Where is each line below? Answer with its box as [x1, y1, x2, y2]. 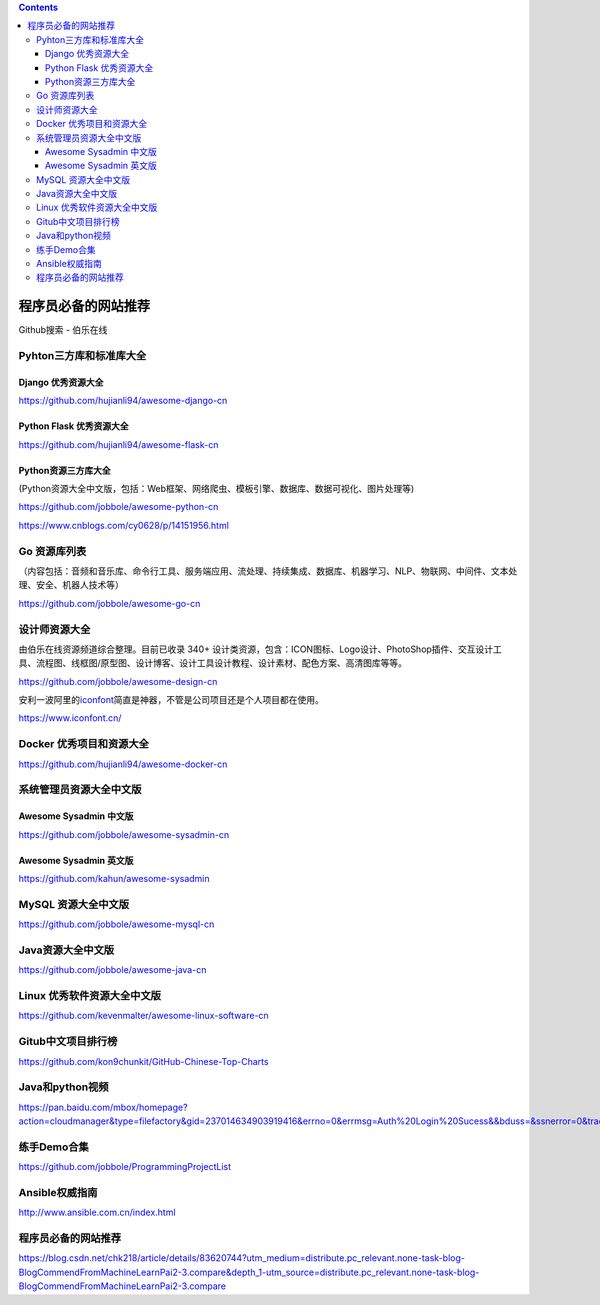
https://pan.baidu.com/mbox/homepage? [18, 1101, 189, 1113]
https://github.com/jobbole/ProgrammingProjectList [18, 1161, 232, 1173]
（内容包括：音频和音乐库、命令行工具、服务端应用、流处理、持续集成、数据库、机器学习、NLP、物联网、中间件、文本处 [18, 565, 518, 577]
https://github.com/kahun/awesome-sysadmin [18, 872, 210, 884]
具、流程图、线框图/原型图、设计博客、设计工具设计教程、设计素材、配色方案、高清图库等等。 [18, 657, 408, 669]
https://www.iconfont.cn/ [18, 712, 122, 724]
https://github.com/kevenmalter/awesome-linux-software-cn [18, 1010, 269, 1022]
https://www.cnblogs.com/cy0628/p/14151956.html [18, 519, 230, 531]
